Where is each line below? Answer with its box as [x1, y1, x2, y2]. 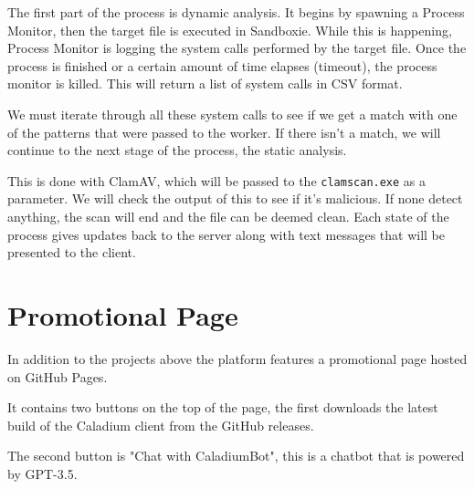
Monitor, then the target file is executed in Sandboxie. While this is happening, [7, 20, 452, 39]
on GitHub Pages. [7, 367, 108, 386]
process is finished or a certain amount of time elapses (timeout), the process [7, 56, 437, 75]
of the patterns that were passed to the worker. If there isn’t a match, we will [7, 122, 441, 141]
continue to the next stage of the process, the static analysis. [7, 140, 347, 160]
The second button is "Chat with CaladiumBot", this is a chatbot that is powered [7, 446, 465, 465]
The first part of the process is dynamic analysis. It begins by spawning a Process [7, 3, 465, 21]
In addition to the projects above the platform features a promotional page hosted [7, 349, 468, 368]
